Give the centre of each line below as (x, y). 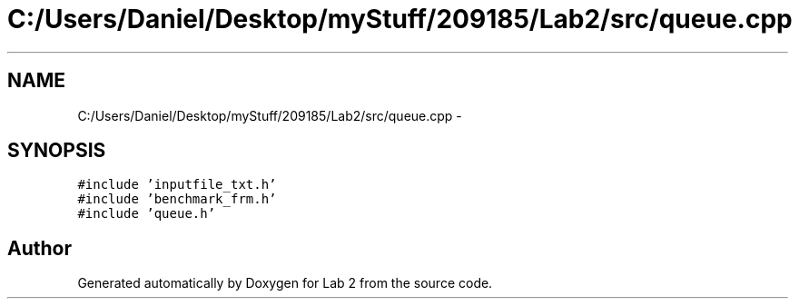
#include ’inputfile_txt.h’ (177, 185)
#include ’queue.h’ (147, 214)
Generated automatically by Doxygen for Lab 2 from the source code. (285, 283)
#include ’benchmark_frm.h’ (177, 199)
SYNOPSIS (57, 151)
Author (39, 248)
